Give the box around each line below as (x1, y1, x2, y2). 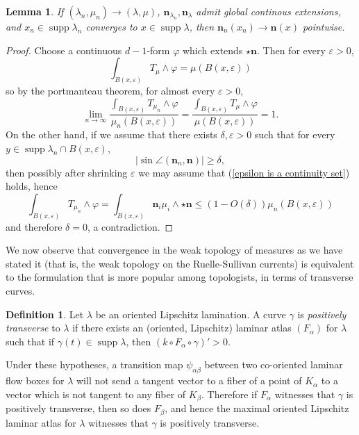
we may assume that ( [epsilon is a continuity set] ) (138, 165, 350, 179)
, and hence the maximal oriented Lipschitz (165, 401, 349, 416)
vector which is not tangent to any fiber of (6, 386, 186, 401)
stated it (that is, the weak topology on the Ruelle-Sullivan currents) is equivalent (6, 256, 354, 270)
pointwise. (303, 19, 345, 33)
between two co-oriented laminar (204, 357, 343, 372)
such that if (6, 334, 55, 348)
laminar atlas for (6, 415, 76, 429)
